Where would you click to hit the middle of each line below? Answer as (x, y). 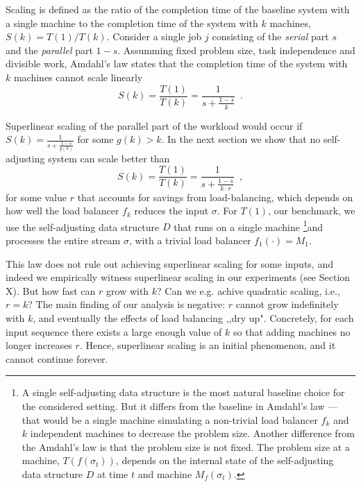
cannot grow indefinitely (287, 304)
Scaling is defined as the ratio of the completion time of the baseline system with (178, 9)
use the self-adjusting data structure (83, 227)
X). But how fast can (51, 290)
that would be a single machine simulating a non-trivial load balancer (170, 419)
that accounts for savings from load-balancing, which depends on (215, 197)
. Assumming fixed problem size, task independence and (236, 50)
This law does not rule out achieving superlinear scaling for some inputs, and (169, 263)
